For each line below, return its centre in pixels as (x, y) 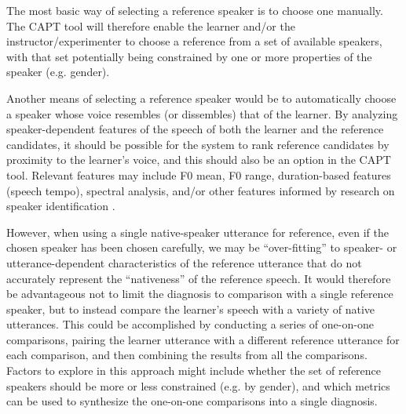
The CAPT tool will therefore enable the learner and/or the (151, 25)
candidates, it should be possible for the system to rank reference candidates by (198, 144)
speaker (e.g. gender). (58, 72)
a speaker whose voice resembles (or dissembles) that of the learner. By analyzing (202, 113)
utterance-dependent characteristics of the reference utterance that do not (184, 262)
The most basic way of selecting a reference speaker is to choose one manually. (195, 10)
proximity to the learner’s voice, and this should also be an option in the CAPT (199, 160)
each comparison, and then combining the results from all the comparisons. (187, 355)
